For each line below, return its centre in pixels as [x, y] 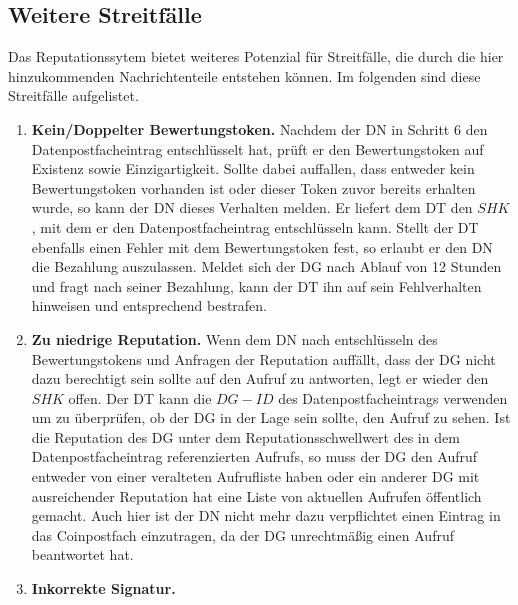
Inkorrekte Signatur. [103, 588]
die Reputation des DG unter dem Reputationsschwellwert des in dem [245, 436]
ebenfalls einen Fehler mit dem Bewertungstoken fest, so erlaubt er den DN [262, 246]
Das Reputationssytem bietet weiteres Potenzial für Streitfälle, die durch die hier [256, 56]
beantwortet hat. [82, 554]
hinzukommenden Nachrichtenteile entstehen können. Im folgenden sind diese [244, 75]
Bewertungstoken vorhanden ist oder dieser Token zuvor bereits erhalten [253, 187]
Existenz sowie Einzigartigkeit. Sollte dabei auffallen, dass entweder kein [253, 168]
